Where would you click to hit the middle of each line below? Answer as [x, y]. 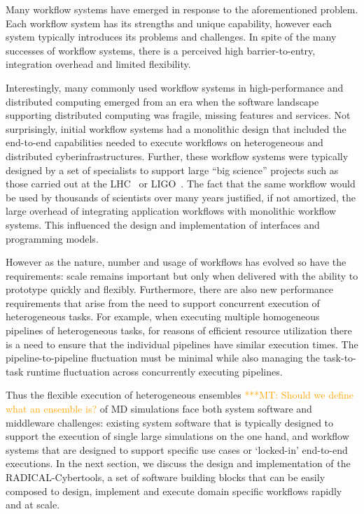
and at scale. [33, 505]
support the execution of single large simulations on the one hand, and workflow [177, 436]
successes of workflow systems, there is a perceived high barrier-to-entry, [161, 50]
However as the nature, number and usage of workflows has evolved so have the [176, 262]
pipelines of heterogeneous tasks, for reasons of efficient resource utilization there [179, 330]
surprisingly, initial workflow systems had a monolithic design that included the [176, 128]
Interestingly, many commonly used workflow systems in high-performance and [175, 87]
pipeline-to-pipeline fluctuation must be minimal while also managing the [163, 358]
